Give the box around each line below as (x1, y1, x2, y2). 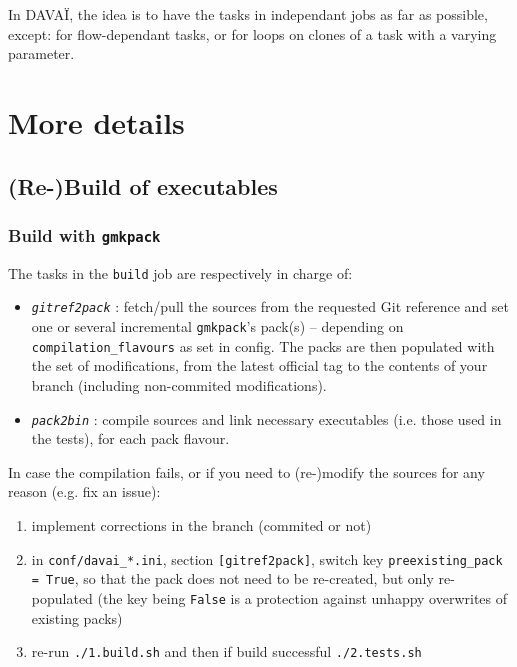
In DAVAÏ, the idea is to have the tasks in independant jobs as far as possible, (8, 4, 488, 24)
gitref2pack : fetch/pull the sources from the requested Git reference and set (31, 296, 509, 317)
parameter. (8, 43, 75, 64)
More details (8, 101, 185, 142)
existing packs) (31, 607, 123, 628)
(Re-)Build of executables (8, 170, 278, 201)
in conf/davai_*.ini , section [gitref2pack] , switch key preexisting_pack (31, 548, 503, 569)
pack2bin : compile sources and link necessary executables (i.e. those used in (31, 408, 502, 429)
